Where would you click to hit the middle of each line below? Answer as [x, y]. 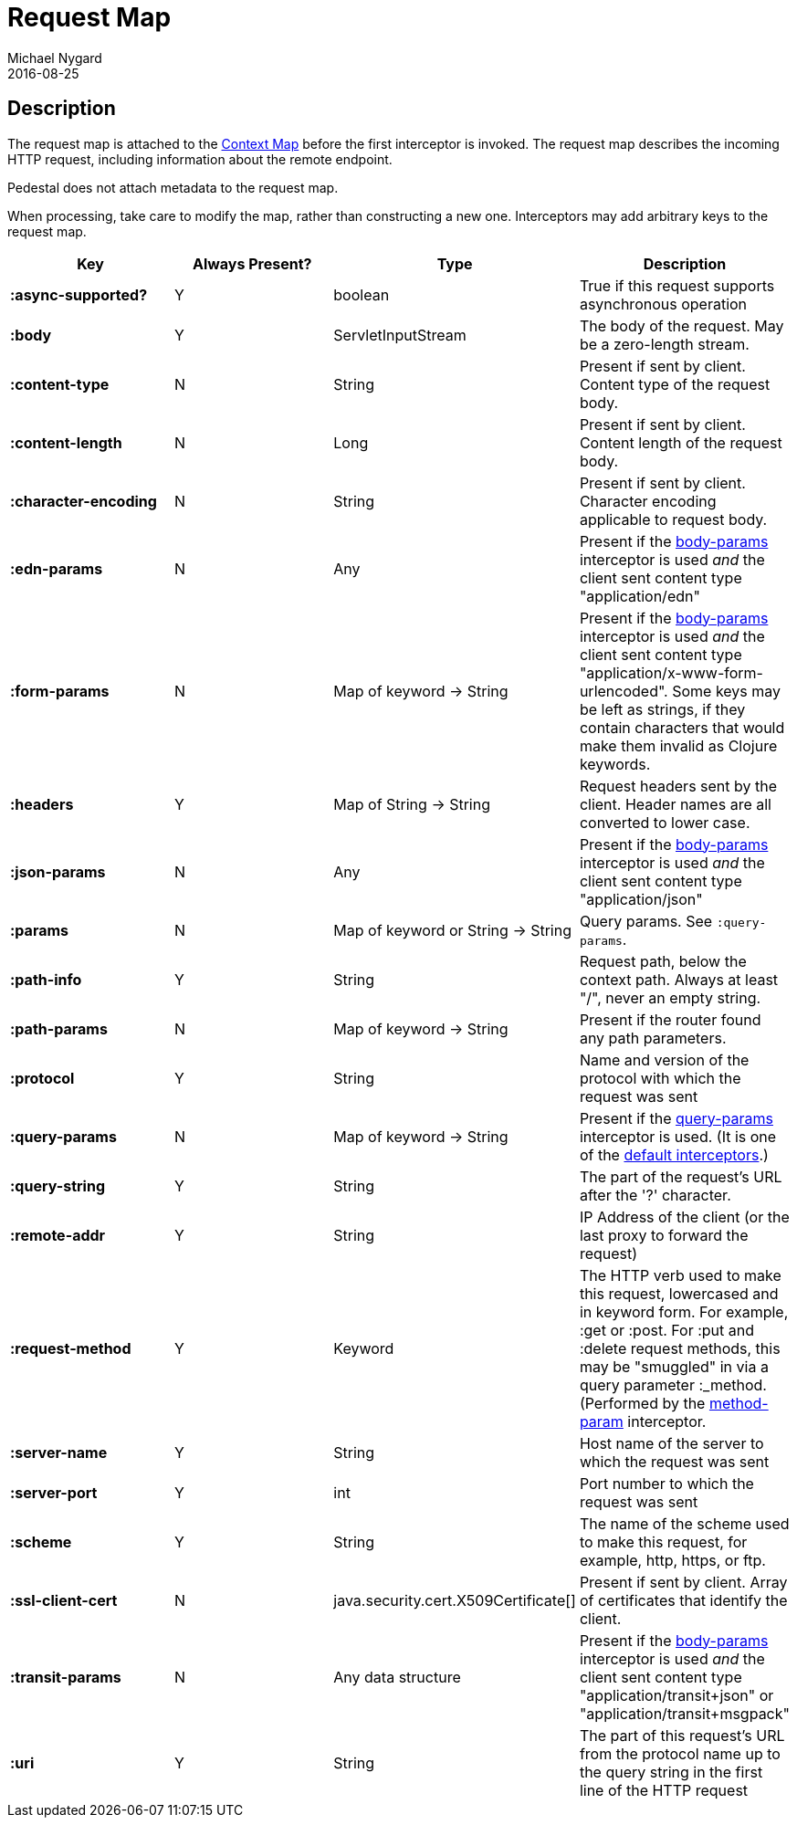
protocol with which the [660, 1078]
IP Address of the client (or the [684, 1217]
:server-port [54, 1492]
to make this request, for [663, 1542]
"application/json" [641, 899]
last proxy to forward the [664, 1235]
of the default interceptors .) [674, 1154]
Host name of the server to [671, 1443]
